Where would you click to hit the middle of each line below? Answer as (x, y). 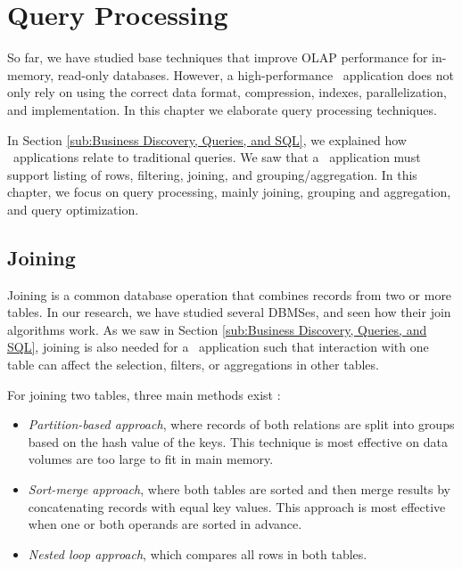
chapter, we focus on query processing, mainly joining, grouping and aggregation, (229, 192)
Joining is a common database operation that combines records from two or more (230, 294)
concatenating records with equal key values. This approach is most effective (237, 506)
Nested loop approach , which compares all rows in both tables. (198, 553)
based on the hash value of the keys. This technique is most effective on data (238, 441)
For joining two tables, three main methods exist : (144, 394)
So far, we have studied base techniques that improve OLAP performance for (218, 57)
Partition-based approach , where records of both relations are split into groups (241, 424)
